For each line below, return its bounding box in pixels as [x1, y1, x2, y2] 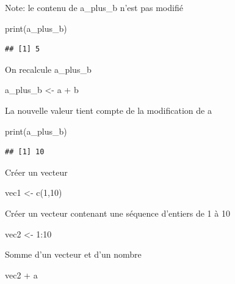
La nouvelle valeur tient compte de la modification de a [5, 103, 212, 116]
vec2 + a [5, 268, 38, 281]
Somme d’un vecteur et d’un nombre [5, 248, 142, 261]
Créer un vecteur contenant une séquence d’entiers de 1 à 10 [5, 206, 230, 219]
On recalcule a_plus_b [5, 62, 92, 75]
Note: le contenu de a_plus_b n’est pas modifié [5, 1, 183, 13]
